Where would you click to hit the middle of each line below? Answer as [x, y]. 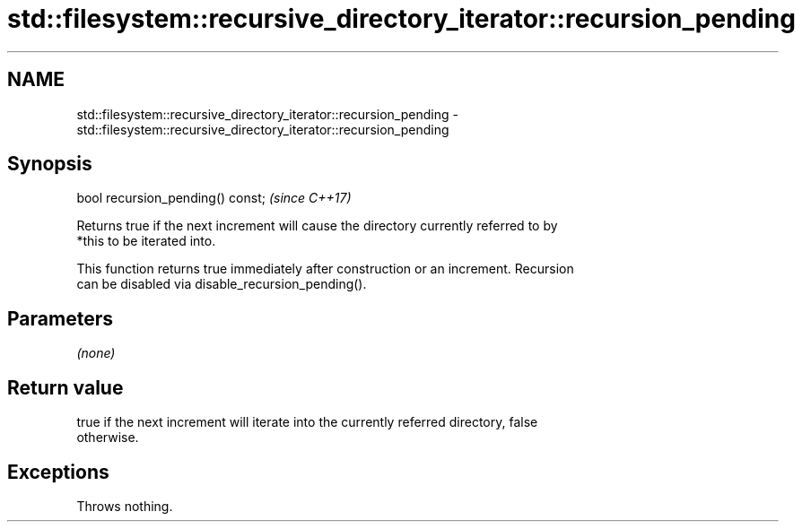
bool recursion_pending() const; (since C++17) [214, 198]
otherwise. [108, 438]
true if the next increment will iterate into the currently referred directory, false [307, 422]
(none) [96, 353]
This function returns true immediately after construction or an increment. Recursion [325, 269]
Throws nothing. [125, 506]
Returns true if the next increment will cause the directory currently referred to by [317, 226]
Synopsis [50, 164]
